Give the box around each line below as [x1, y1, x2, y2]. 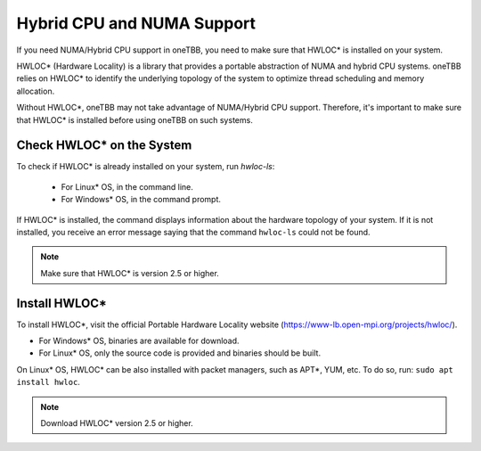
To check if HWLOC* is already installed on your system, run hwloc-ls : [16, 161, 275, 172]
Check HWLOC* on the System [16, 138, 192, 153]
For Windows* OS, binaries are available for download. [38, 335, 240, 347]
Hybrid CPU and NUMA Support [16, 13, 257, 33]
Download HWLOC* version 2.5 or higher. [40, 418, 193, 428]
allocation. [16, 86, 55, 96]
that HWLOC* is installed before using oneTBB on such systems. [16, 114, 253, 125]
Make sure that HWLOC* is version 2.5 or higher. [40, 267, 220, 278]
